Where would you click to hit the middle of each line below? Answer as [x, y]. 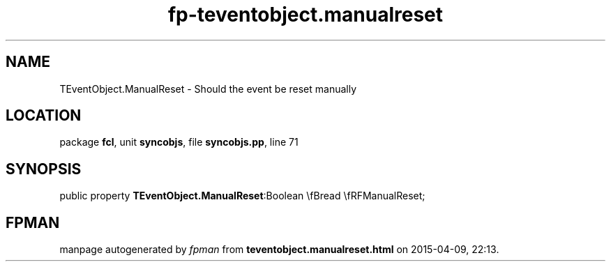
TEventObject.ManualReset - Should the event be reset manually [208, 89]
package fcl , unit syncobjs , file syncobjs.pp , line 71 [179, 142]
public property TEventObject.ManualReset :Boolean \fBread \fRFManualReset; [242, 196]
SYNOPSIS [44, 169]
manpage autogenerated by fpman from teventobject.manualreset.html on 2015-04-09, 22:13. [279, 250]
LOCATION [44, 116]
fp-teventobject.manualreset [305, 15]
